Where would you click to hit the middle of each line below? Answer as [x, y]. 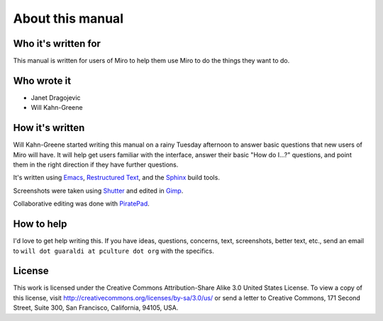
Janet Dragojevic [56, 97]
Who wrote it [42, 80]
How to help [40, 224]
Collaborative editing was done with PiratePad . [82, 204]
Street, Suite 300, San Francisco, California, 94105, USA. [96, 308]
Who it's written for [57, 44]
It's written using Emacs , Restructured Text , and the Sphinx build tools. [116, 178]
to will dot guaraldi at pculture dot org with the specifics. [113, 251]
